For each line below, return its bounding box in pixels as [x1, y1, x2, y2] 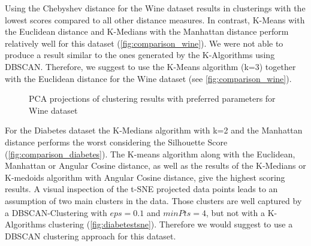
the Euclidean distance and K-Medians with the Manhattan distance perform [5, 25, 289, 38]
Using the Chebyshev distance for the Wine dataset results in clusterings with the [5, 2, 306, 14]
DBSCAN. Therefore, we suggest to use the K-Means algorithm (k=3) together [5, 60, 296, 72]
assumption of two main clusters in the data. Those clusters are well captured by [5, 194, 302, 206]
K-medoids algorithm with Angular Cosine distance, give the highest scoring [5, 171, 285, 183]
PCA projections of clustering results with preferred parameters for [29, 92, 276, 105]
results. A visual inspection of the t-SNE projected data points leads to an [5, 183, 278, 195]
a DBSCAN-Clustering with [5, 206, 107, 218]
